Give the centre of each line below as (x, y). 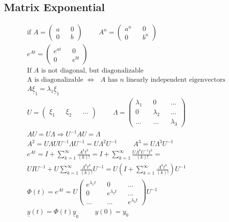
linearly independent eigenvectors (176, 80)
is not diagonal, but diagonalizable (92, 71)
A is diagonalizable (55, 80)
